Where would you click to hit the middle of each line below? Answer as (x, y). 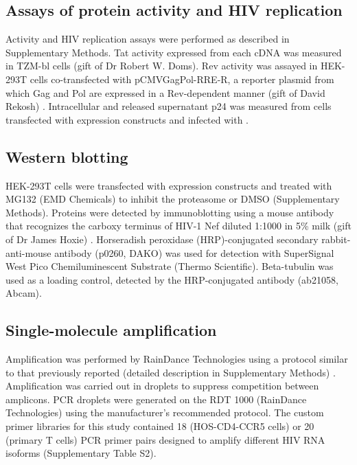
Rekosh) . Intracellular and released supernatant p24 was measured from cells (169, 106)
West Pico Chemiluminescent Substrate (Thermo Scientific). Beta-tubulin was (170, 266)
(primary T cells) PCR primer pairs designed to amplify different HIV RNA (165, 439)
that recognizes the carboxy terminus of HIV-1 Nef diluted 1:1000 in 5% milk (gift (178, 226)
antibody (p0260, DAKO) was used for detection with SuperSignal (194, 252)
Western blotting (67, 156)
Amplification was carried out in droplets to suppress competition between (162, 386)
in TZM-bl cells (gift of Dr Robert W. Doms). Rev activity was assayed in (162, 66)
